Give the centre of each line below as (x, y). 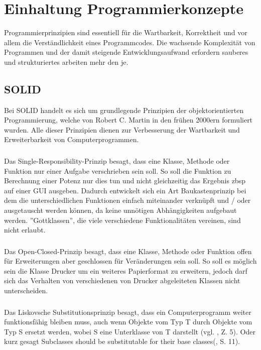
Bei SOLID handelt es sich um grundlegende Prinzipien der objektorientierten (124, 110)
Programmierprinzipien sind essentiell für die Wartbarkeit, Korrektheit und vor (126, 32)
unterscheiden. (26, 290)
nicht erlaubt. (25, 230)
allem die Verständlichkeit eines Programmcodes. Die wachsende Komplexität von (130, 42)
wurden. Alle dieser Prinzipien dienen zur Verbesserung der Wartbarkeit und (122, 129)
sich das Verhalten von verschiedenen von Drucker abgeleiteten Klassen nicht (122, 280)
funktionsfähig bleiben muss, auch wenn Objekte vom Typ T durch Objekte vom (128, 322)
